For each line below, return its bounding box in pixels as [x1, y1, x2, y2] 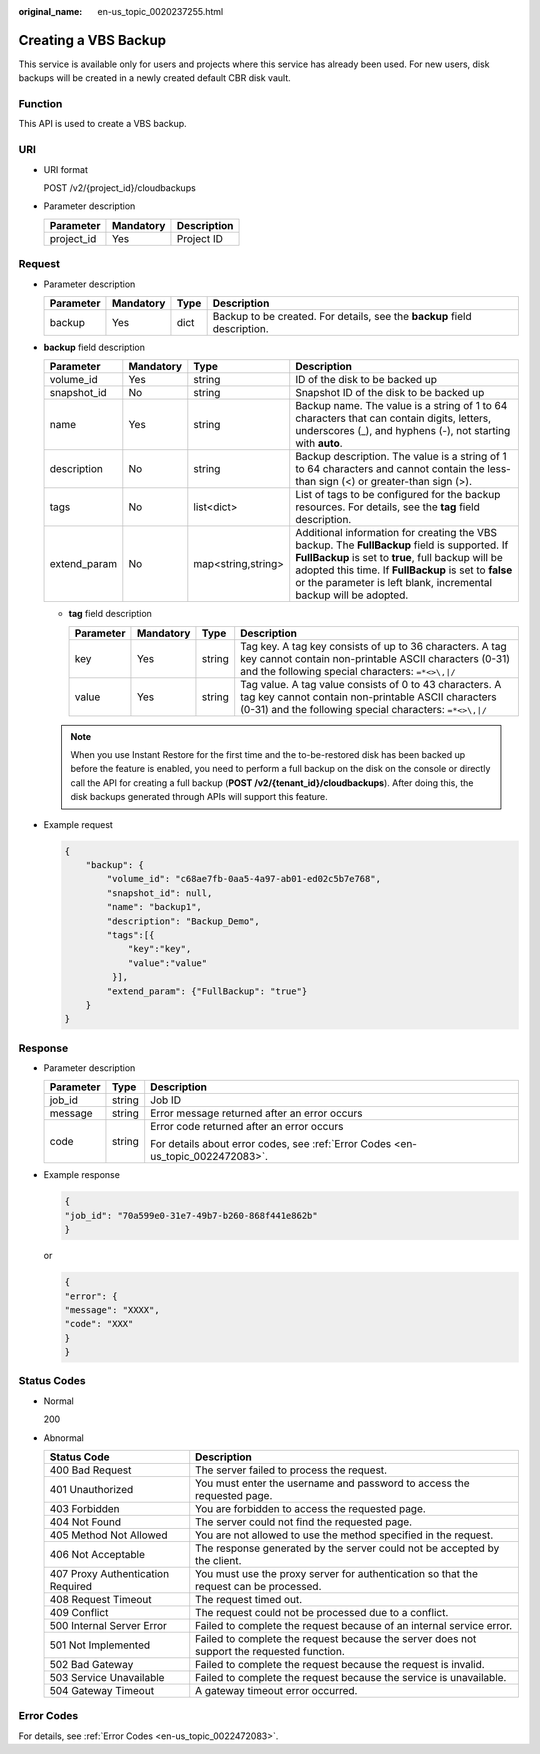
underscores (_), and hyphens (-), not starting [295, 424, 511, 438]
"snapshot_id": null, [106, 887, 213, 899]
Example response [43, 1169, 120, 1181]
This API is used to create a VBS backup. [18, 118, 187, 130]
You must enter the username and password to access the [195, 1476, 470, 1490]
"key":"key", [127, 943, 192, 955]
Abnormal [43, 1431, 84, 1444]
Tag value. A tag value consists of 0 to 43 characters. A [240, 677, 502, 691]
